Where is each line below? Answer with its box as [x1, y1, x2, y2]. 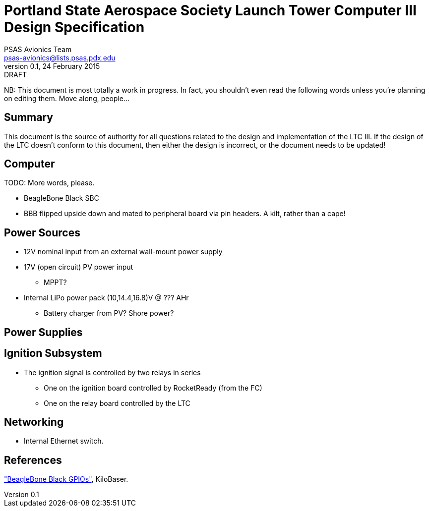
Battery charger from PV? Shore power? [44, 309, 174, 318]
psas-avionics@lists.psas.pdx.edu [4, 53, 116, 62]
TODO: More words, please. [4, 178, 95, 187]
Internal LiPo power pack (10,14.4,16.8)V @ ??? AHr [24, 293, 189, 302]
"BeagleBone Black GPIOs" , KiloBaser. [4, 475, 128, 484]
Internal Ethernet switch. [24, 437, 104, 446]
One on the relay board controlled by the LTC [44, 398, 190, 407]
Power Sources [4, 226, 80, 239]
